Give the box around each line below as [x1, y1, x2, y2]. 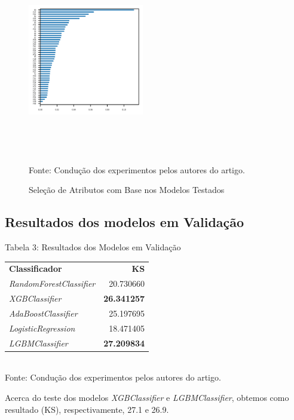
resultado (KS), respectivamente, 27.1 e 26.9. [5, 403, 169, 415]
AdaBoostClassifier [9, 307, 78, 320]
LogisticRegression [9, 321, 75, 334]
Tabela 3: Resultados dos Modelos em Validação [5, 241, 181, 253]
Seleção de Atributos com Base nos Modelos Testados [29, 183, 225, 196]
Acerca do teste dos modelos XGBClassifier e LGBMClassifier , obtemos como [5, 391, 289, 403]
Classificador [9, 262, 62, 275]
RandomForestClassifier [9, 277, 96, 290]
